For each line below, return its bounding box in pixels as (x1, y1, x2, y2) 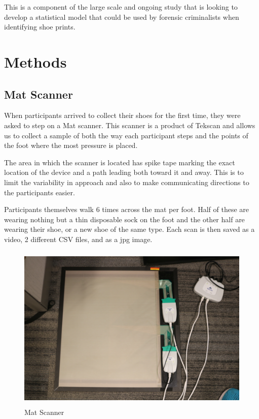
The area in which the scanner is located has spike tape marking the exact (4, 157, 235, 167)
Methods (4, 51, 67, 72)
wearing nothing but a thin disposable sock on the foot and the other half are (4, 214, 245, 224)
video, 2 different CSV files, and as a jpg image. (4, 233, 153, 244)
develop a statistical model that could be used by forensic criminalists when (4, 11, 239, 22)
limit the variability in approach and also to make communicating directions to (4, 176, 249, 187)
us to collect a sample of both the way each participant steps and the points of (4, 130, 248, 140)
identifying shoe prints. (4, 21, 76, 32)
